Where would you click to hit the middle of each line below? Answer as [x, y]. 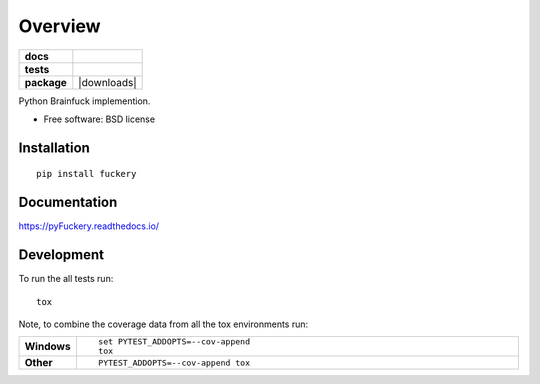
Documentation [68, 202]
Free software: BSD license [99, 119]
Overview [59, 26]
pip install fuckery [86, 174]
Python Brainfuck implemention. [84, 101]
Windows [47, 347]
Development [61, 255]
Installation [54, 147]
